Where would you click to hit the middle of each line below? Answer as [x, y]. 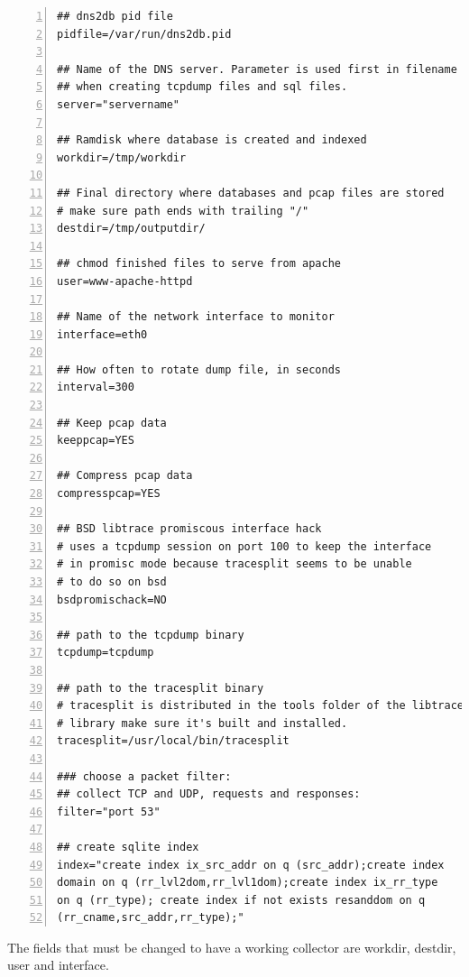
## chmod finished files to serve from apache [199, 264]
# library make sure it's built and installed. [202, 723]
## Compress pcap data [125, 476]
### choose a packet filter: [144, 776]
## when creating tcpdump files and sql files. [202, 87]
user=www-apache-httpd [125, 281]
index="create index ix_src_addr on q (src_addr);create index [251, 865]
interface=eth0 [102, 334]
